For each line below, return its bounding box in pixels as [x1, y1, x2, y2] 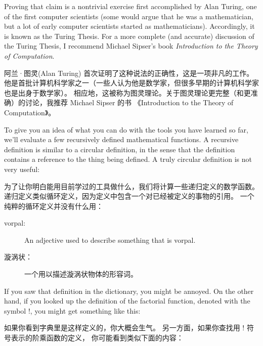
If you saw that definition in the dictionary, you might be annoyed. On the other [4, 285, 254, 296]
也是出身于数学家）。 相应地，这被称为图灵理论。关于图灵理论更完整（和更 [4, 87, 251, 98]
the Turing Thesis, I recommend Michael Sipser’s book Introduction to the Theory [4, 40, 258, 51]
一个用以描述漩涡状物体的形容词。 [24, 269, 138, 279]
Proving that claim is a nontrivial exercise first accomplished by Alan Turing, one [4, 1, 257, 11]
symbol [4, 305, 26, 316]
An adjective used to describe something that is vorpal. [24, 234, 196, 245]
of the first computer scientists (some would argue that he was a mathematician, [4, 11, 253, 21]
